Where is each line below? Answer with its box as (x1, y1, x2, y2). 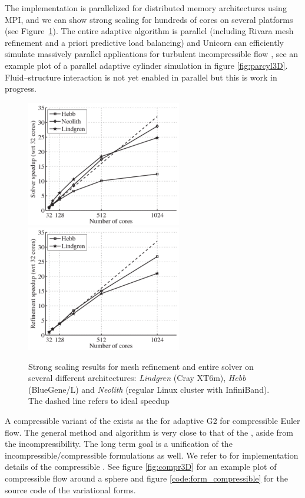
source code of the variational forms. (5, 483, 136, 496)
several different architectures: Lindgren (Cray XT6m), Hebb (28, 372, 246, 384)
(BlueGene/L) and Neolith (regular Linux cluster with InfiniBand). (28, 383, 270, 395)
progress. (5, 82, 37, 95)
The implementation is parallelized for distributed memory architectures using (5, 2, 287, 14)
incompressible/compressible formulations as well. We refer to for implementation (5, 449, 299, 461)
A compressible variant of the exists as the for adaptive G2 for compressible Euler (5, 415, 300, 427)
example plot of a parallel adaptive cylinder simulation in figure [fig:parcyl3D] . (5, 59, 288, 71)
